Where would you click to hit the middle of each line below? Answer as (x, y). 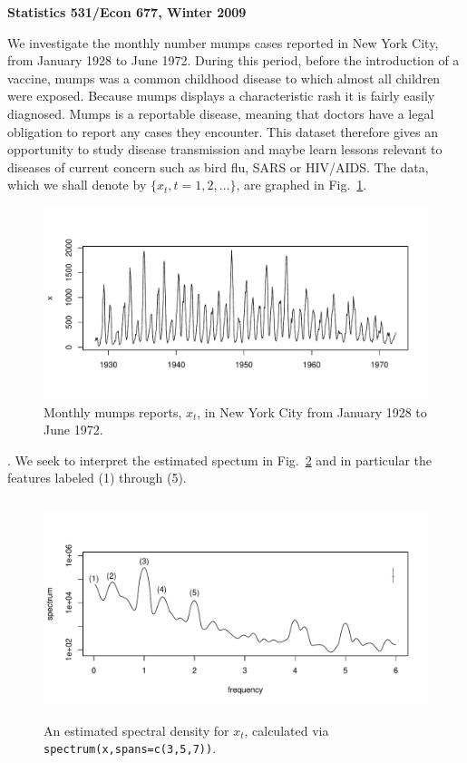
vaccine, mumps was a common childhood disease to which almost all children (224, 78)
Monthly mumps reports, (113, 411)
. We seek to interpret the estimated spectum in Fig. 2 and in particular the (220, 460)
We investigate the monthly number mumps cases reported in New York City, (223, 42)
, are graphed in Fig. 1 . (302, 185)
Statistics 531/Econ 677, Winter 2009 (127, 12)
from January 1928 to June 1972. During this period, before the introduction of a (233, 60)
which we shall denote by (77, 185)
